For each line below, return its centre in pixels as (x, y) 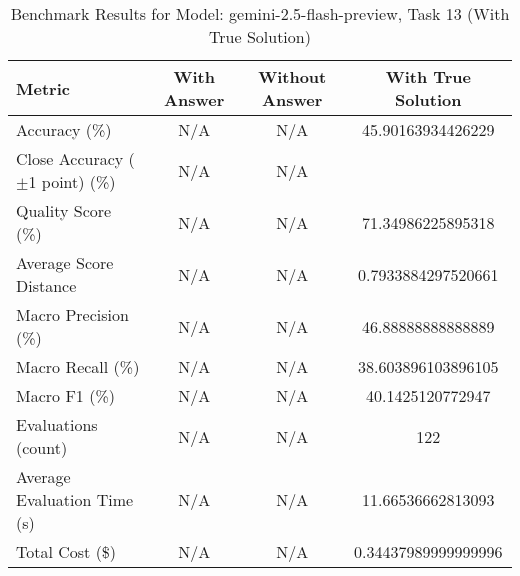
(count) (42, 447)
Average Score (65, 262)
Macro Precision (72, 314)
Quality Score (64, 210)
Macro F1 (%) (65, 395)
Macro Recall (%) (78, 366)
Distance (46, 285)
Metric (43, 88)
